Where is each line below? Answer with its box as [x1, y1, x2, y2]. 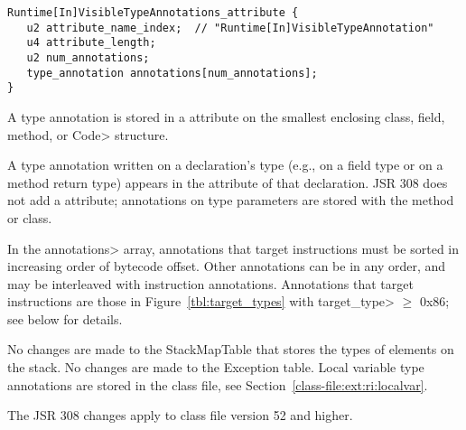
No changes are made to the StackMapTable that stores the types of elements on [7, 340, 454, 359]
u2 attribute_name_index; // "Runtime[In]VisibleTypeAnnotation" [26, 21, 434, 34]
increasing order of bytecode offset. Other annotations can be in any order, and [7, 257, 446, 276]
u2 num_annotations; [26, 51, 150, 64]
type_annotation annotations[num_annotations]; [26, 66, 318, 79]
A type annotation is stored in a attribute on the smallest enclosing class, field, [7, 107, 445, 126]
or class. [7, 208, 52, 227]
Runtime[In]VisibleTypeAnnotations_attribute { [7, 6, 299, 19]
